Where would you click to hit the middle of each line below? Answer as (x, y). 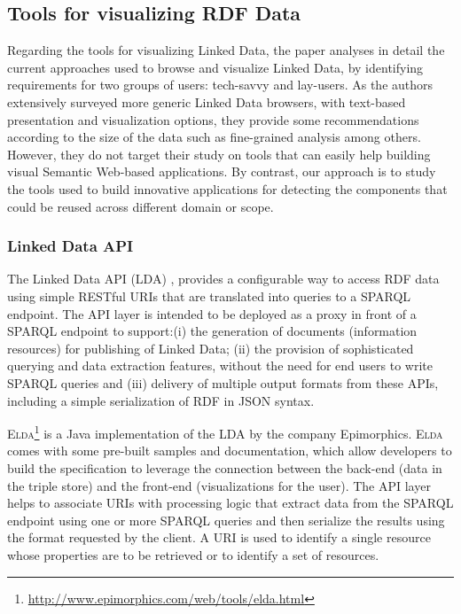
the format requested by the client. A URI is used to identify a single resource (219, 537)
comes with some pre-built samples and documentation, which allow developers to (230, 451)
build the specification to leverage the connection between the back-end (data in (225, 467)
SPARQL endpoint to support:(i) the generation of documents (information (212, 331)
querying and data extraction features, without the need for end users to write (220, 365)
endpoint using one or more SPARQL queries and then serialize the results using (226, 520)
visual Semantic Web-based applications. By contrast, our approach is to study (222, 171)
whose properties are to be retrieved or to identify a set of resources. (193, 554)
